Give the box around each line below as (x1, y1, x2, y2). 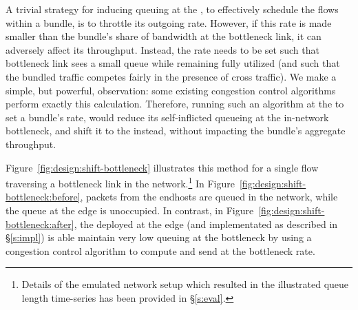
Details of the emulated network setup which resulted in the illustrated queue (21, 277, 349, 291)
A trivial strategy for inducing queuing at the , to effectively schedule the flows (6, 2, 339, 16)
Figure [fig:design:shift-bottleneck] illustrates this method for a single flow (6, 160, 319, 174)
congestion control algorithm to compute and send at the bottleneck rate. (6, 243, 315, 258)
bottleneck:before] (6, 189, 81, 204)
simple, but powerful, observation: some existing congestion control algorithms (6, 83, 336, 97)
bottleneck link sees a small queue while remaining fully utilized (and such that (6, 56, 340, 70)
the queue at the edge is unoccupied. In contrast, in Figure (6, 203, 254, 217)
